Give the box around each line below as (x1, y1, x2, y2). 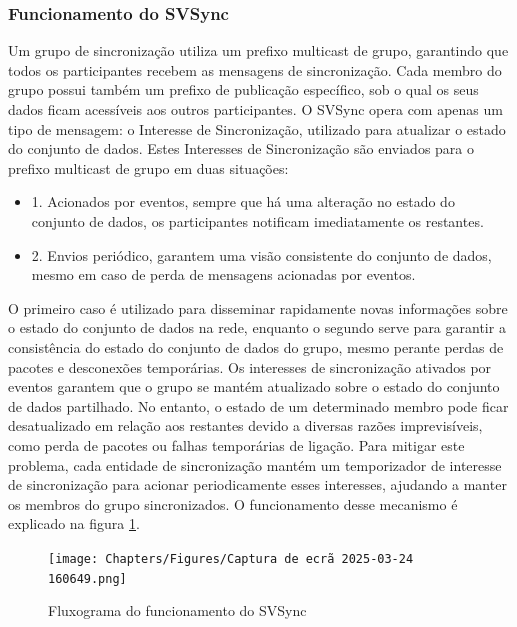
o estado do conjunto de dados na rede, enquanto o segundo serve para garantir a (8, 317, 506, 338)
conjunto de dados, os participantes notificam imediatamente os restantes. (31, 210, 484, 231)
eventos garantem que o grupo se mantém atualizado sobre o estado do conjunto (8, 376, 500, 397)
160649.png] (48, 571, 127, 586)
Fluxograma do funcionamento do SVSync (48, 600, 307, 621)
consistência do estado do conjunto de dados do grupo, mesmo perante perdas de (8, 336, 504, 357)
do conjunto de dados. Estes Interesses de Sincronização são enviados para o (8, 138, 475, 159)
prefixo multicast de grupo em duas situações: (8, 157, 289, 178)
